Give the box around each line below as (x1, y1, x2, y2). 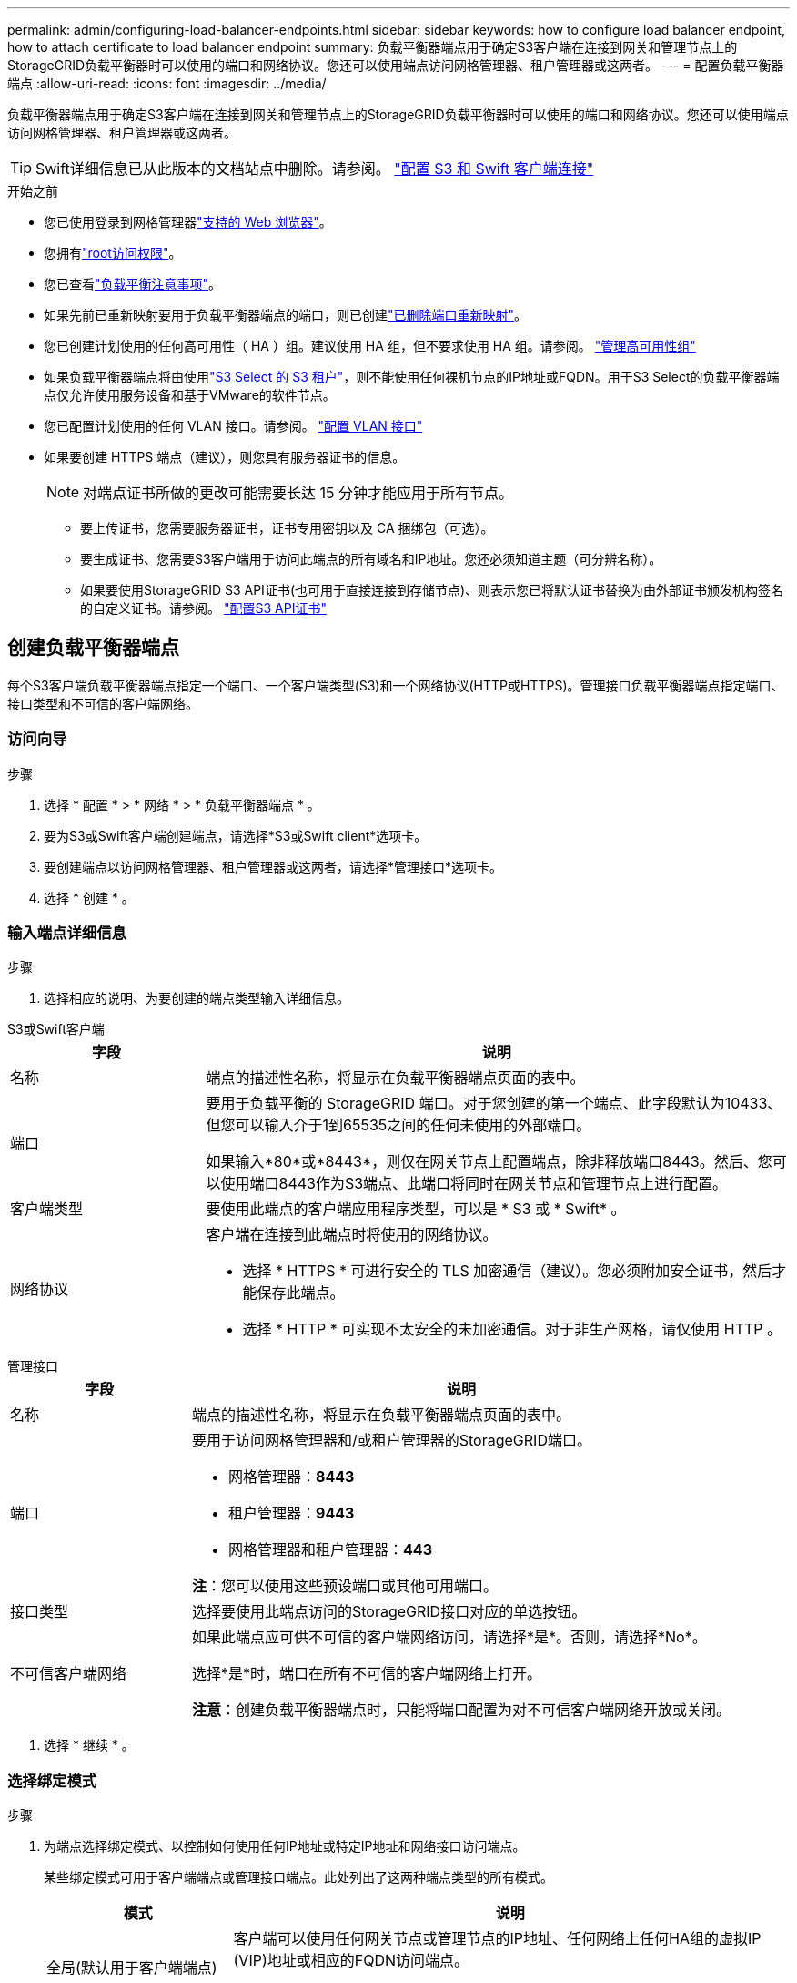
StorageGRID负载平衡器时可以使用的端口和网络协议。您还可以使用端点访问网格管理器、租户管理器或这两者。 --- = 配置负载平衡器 (7, 57, 784, 73)
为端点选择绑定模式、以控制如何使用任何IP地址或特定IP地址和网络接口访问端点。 (44, 1838, 526, 1855)
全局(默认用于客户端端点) (46, 1958, 217, 1978)
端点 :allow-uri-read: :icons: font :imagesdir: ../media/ (7, 76, 327, 91)
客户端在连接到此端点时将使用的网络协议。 (206, 1225, 498, 1244)
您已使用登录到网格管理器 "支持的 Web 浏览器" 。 (44, 214, 332, 230)
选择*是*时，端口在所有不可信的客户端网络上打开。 (192, 1664, 542, 1683)
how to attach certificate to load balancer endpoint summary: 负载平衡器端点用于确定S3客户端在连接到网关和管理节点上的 (7, 39, 738, 55)
